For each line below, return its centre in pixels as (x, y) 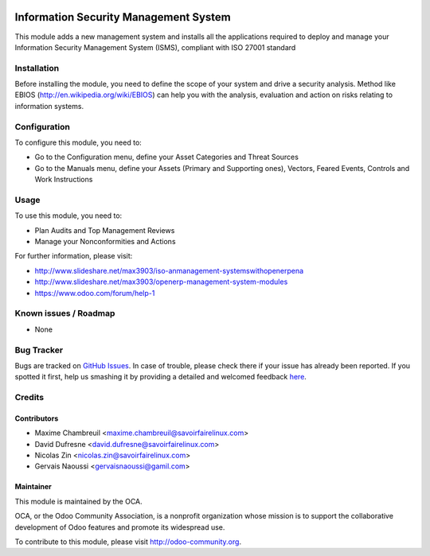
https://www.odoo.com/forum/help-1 (95, 293)
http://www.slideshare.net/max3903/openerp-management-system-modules (161, 282)
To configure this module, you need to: (78, 142)
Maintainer (33, 487)
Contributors (37, 418)
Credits (29, 398)
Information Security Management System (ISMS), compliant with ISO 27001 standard (155, 47)
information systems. (49, 106)
